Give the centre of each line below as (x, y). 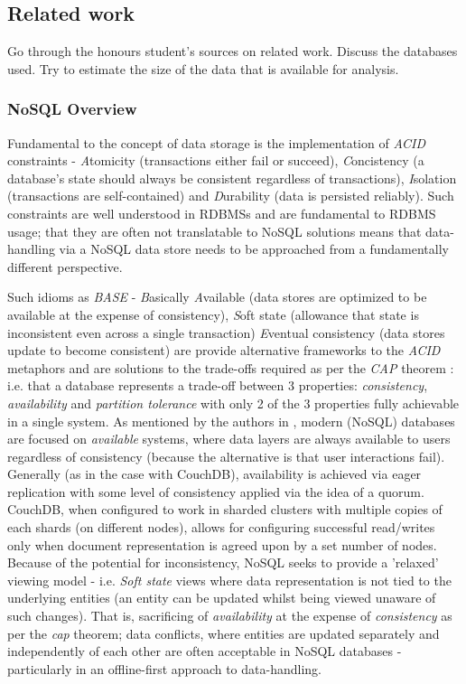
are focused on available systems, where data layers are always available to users (229, 439)
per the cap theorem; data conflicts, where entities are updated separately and (224, 633)
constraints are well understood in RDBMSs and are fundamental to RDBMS (222, 213)
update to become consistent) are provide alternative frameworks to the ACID (224, 350)
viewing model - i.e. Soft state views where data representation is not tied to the (229, 580)
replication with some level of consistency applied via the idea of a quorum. (216, 491)
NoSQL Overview (72, 109)
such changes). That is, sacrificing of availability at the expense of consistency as (230, 616)
